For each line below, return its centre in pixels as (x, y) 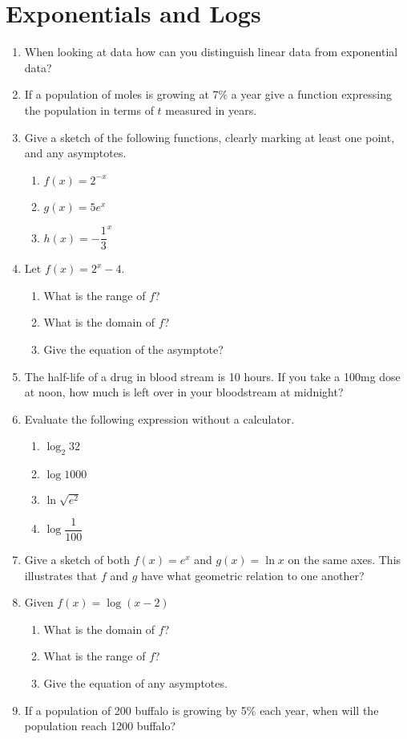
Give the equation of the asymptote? (133, 349)
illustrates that (61, 575)
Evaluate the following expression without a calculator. (159, 418)
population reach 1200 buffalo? (100, 726)
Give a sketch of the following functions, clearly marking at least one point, (210, 137)
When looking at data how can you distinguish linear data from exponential (211, 52)
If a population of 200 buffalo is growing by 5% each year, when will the (201, 710)
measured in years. (211, 110)
